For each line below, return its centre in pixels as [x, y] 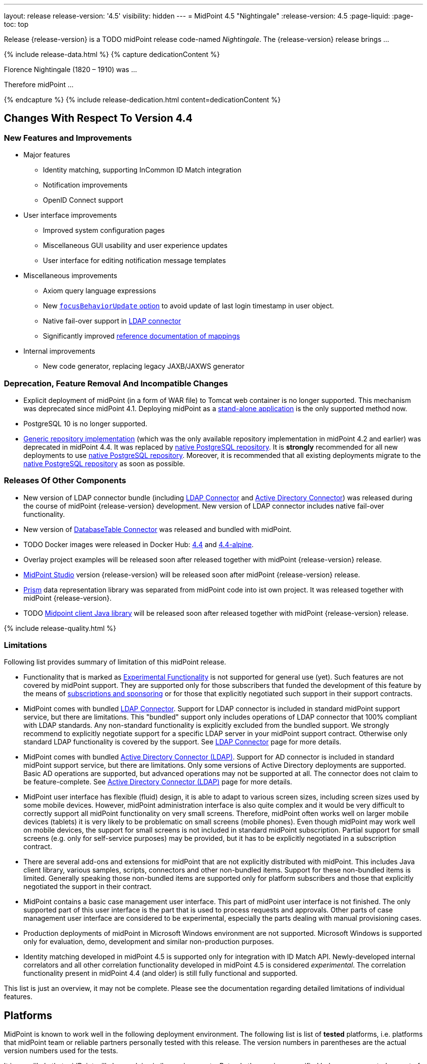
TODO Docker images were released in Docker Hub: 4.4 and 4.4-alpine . [139, 544]
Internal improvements [59, 351]
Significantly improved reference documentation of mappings [142, 336]
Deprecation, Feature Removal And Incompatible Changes [116, 383]
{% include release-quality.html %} [60, 628]
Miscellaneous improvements [70, 276]
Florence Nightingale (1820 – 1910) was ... [70, 69]
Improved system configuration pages [104, 230]
